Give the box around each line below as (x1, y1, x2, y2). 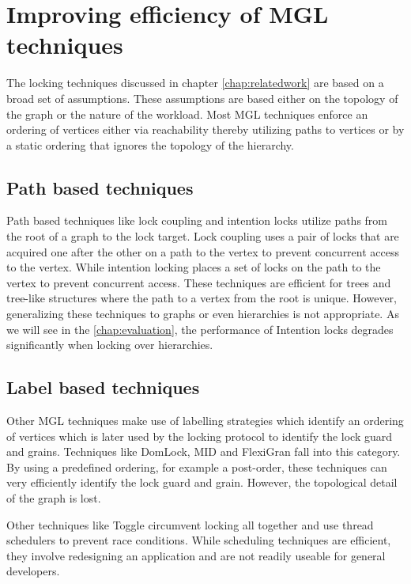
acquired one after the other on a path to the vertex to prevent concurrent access (6, 243, 399, 260)
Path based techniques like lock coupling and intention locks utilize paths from (6, 212, 388, 229)
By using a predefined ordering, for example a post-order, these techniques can (6, 458, 387, 475)
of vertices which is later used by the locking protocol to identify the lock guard (6, 427, 393, 444)
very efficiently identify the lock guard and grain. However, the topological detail (6, 474, 398, 491)
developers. (6, 563, 60, 579)
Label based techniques (6, 375, 200, 400)
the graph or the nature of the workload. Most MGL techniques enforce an (6, 105, 368, 122)
